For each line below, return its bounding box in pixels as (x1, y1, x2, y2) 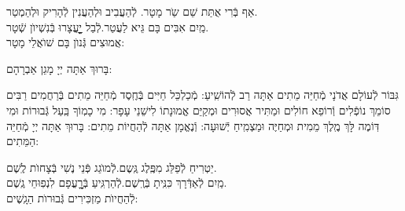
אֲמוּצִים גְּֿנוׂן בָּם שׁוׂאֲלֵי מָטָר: (6, 34, 125, 50)
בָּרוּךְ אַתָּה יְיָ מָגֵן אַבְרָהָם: (6, 60, 112, 76)
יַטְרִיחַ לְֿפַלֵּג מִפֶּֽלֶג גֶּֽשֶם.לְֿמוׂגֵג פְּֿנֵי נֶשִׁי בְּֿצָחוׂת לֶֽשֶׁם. (6, 158, 217, 175)
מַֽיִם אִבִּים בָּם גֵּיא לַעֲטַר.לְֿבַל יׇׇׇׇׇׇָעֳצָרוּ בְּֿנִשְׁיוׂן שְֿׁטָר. (6, 18, 209, 35)
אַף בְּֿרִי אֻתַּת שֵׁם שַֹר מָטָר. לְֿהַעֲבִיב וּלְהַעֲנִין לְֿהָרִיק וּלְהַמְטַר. (6, 3, 258, 19)
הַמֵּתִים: (6, 133, 39, 149)
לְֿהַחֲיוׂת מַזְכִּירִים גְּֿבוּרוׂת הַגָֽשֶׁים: (6, 189, 138, 206)
